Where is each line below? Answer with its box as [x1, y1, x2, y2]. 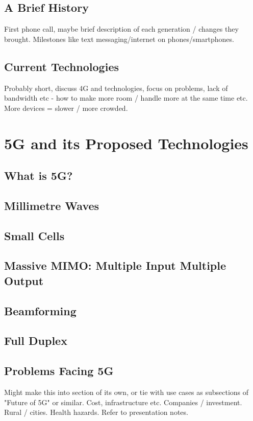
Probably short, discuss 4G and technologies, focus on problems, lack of [4, 82, 228, 93]
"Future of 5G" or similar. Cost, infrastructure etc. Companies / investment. [4, 396, 242, 407]
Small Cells [4, 227, 65, 243]
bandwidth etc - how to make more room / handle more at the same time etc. [4, 92, 248, 103]
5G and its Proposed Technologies [4, 132, 248, 153]
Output [4, 272, 44, 288]
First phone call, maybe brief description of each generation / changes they [4, 24, 239, 34]
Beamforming [4, 302, 77, 318]
